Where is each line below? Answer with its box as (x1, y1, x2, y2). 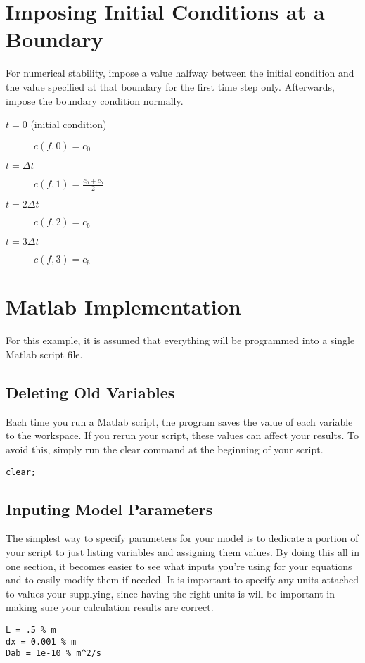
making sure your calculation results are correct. (6, 600, 214, 614)
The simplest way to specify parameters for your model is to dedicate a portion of (6, 531, 359, 545)
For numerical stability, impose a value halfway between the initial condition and (6, 65, 354, 80)
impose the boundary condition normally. (6, 93, 184, 108)
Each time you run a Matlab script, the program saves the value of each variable (6, 414, 353, 429)
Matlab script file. (6, 346, 83, 361)
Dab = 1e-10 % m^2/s (6, 648, 102, 659)
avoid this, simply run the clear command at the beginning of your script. (6, 441, 324, 456)
